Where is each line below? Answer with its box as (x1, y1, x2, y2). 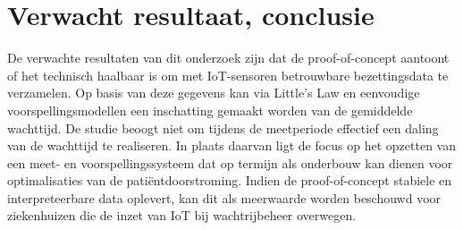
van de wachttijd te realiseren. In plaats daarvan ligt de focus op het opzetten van (7, 136, 456, 155)
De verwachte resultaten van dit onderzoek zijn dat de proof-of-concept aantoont (7, 48, 450, 67)
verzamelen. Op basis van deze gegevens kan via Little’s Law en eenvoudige (7, 83, 420, 102)
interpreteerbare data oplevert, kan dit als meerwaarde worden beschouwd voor (7, 188, 442, 207)
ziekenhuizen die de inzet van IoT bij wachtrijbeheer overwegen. (7, 206, 357, 225)
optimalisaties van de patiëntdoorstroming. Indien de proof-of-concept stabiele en (7, 171, 452, 190)
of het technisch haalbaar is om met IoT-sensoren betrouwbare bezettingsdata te (7, 65, 449, 84)
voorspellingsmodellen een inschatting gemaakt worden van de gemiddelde (7, 100, 413, 119)
